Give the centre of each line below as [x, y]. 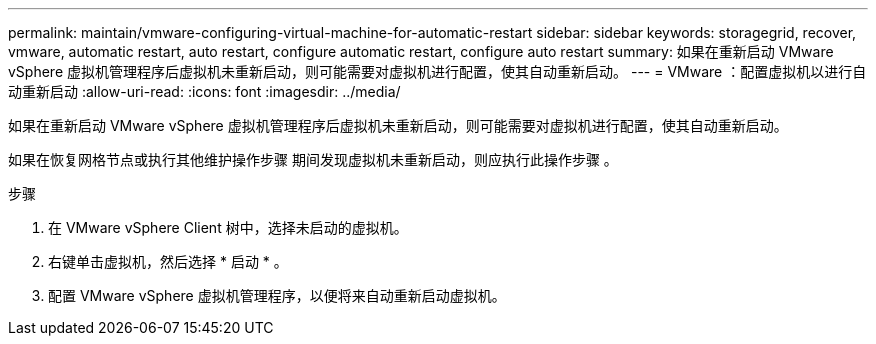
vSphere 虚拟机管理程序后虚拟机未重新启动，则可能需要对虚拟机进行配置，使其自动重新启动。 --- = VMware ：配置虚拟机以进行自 [437, 71]
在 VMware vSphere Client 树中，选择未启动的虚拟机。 [228, 227]
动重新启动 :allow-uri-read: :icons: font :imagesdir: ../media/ [204, 91]
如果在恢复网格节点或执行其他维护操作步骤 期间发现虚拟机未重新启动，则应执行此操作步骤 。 [313, 159]
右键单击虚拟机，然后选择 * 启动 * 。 [168, 261]
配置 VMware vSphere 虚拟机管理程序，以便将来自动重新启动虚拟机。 [277, 295]
